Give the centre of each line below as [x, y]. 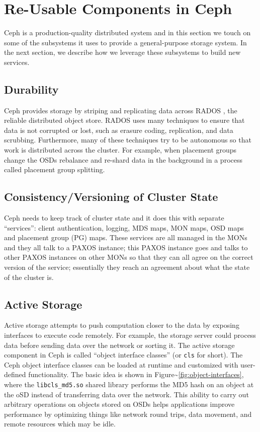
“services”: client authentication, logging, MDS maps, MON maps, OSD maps [124, 227]
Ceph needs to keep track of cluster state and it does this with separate [114, 218]
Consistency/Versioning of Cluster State [111, 197]
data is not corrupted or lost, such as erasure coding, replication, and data [119, 130]
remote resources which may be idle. [60, 424]
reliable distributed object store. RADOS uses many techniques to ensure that [124, 120]
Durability [31, 89]
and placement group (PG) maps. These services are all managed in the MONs [126, 237]
